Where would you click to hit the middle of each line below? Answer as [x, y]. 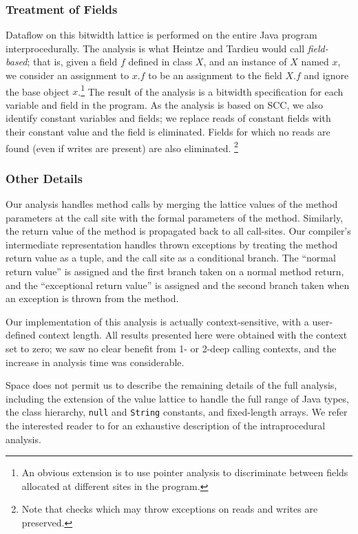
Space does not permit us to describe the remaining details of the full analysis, [171, 385]
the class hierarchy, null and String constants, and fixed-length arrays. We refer [177, 412]
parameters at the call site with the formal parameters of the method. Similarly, [175, 217]
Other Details [44, 178]
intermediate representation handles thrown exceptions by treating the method [172, 244]
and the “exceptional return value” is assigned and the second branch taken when [178, 285]
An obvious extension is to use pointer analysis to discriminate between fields [185, 472]
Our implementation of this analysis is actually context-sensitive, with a [157, 321]
